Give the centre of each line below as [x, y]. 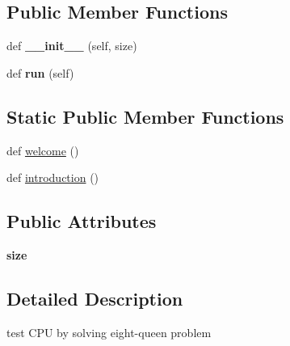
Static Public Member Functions [145, 116]
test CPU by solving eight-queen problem [109, 332]
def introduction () [53, 177]
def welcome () [43, 150]
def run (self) [40, 72]
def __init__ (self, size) [72, 46]
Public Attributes [82, 221]
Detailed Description [95, 298]
